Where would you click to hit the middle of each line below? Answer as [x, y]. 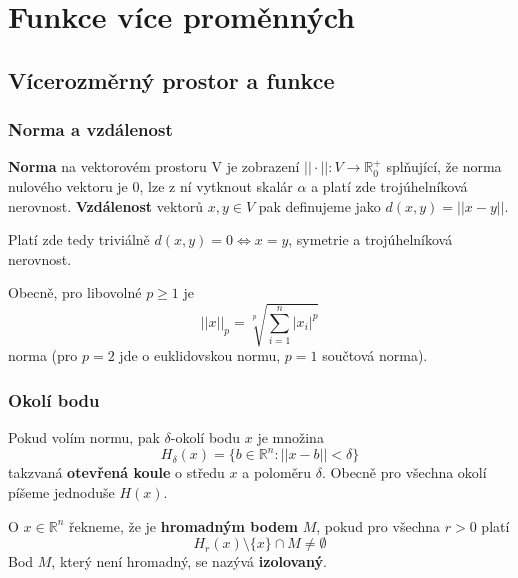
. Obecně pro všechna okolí [404, 472]
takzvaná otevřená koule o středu [116, 472]
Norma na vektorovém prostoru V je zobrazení [154, 166]
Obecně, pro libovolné [75, 292]
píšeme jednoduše [61, 491]
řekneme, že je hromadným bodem [183, 525]
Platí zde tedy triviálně [79, 239]
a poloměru [277, 472]
